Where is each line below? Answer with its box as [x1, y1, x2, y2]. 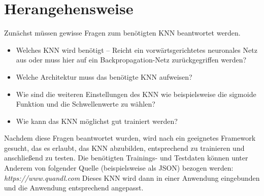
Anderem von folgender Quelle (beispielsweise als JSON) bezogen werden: [4, 162, 234, 173]
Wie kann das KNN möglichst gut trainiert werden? [16, 115, 178, 126]
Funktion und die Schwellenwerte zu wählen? [16, 99, 155, 109]
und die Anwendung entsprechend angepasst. [4, 182, 144, 193]
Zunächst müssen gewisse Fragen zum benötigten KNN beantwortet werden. [4, 27, 241, 38]
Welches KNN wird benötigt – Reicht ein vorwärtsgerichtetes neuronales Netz [16, 44, 257, 55]
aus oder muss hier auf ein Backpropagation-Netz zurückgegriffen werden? [16, 54, 247, 65]
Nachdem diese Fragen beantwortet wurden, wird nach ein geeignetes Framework [4, 133, 256, 143]
